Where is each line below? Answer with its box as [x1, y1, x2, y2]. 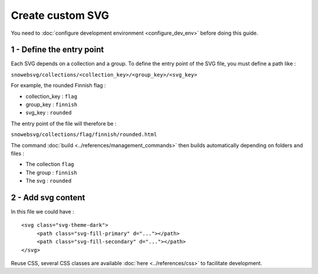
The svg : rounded [25, 177, 72, 184]
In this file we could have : [11, 208, 75, 215]
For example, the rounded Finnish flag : [11, 82, 106, 89]
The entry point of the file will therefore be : [11, 120, 117, 127]
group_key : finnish [25, 101, 78, 108]
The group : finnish [25, 169, 78, 176]
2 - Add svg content [11, 192, 85, 203]
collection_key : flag [25, 93, 78, 100]
